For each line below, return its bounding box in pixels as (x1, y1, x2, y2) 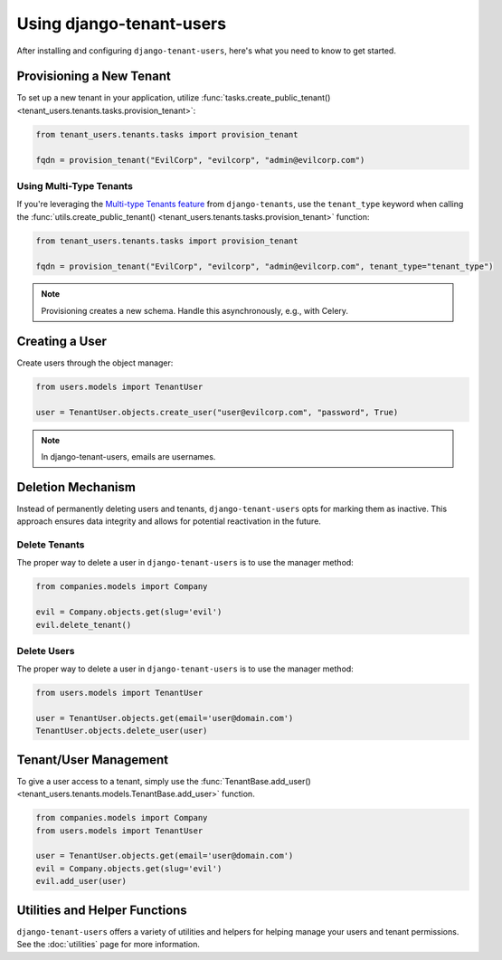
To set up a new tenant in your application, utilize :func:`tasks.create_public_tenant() (16, 92, 331, 103)
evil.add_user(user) (35, 876, 127, 887)
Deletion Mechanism (16, 480, 136, 495)
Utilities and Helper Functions (16, 902, 187, 917)
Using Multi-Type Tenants (16, 179, 133, 192)
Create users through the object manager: (16, 357, 174, 368)
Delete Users (16, 644, 75, 657)
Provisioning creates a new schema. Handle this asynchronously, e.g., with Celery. (41, 305, 348, 316)
